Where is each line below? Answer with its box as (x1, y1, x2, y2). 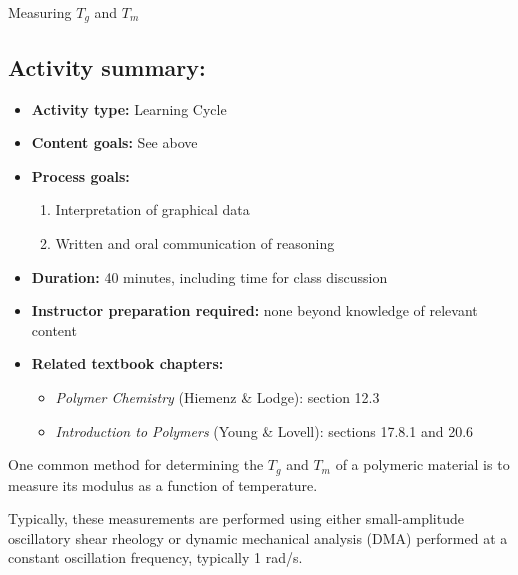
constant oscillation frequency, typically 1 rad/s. (8, 547, 303, 568)
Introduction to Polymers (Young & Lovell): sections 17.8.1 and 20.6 (55, 420, 474, 441)
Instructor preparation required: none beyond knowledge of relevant (31, 300, 478, 321)
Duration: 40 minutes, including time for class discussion (31, 266, 388, 287)
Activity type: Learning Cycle (31, 98, 227, 119)
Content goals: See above (31, 132, 198, 153)
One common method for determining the (8, 454, 264, 475)
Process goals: (31, 165, 130, 186)
